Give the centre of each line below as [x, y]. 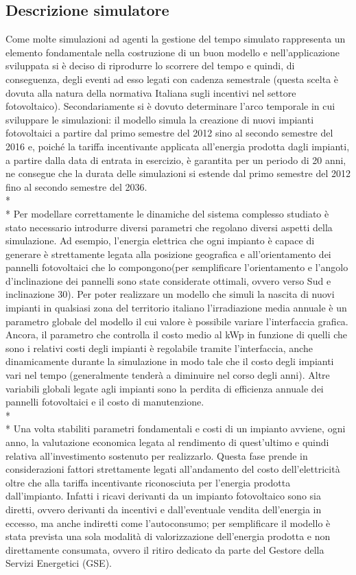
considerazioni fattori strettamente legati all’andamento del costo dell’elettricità [173, 469]
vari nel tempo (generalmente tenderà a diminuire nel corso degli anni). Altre [168, 375]
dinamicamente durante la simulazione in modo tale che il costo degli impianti [170, 361]
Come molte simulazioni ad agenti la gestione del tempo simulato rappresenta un [176, 39]
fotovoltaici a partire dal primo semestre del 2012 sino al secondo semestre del [169, 133]
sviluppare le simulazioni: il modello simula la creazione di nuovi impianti [160, 119]
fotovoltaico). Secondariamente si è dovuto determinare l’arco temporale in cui [170, 106]
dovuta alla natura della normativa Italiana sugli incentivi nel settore [151, 92]
